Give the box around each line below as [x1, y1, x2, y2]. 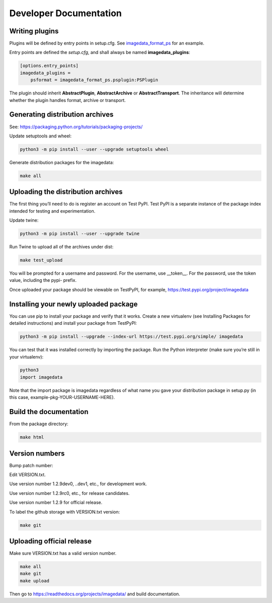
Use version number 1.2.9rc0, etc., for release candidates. [9, 490, 130, 496]
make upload [20, 578, 50, 583]
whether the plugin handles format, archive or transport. [9, 97, 126, 103]
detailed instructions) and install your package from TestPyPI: [9, 320, 137, 326]
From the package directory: [9, 421, 69, 427]
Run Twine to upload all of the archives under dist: [9, 244, 113, 250]
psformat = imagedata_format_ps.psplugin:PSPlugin [30, 77, 158, 83]
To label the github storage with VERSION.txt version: [9, 509, 120, 515]
